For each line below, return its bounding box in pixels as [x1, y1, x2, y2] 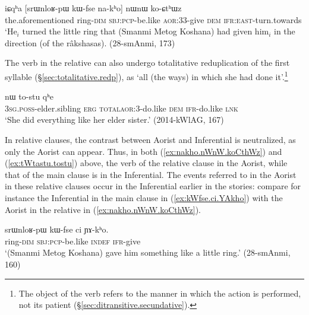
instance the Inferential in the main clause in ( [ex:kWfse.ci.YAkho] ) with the [5, 191, 283, 203]
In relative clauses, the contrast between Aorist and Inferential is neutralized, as [5, 133, 296, 145]
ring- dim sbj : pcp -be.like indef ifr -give [5, 234, 141, 247]
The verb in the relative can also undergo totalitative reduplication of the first [5, 56, 290, 69]
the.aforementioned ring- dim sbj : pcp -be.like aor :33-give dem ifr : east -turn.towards [5, 13, 302, 26]
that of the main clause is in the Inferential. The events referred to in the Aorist [5, 168, 297, 180]
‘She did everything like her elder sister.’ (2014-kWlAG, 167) [5, 113, 224, 126]
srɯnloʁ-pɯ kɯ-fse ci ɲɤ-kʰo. [5, 223, 109, 236]
